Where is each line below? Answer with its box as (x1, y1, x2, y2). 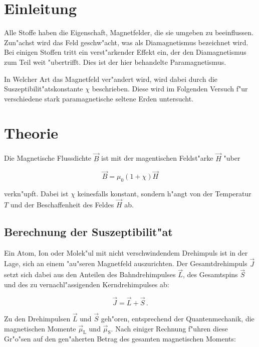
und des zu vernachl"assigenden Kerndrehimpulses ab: (4, 279, 169, 290)
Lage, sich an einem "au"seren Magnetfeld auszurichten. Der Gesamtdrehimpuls (4, 258, 247, 269)
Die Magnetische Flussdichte (4, 153, 92, 163)
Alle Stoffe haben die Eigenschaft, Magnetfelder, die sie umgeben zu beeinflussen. (4, 27, 253, 38)
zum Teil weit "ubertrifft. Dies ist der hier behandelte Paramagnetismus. (4, 56, 226, 67)
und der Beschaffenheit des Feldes (10, 199, 114, 210)
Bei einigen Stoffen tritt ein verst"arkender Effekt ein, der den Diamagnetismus (4, 47, 246, 57)
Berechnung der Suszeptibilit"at (4, 224, 173, 240)
